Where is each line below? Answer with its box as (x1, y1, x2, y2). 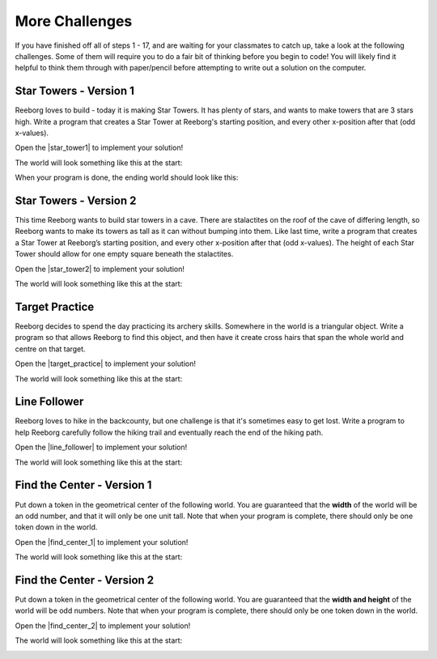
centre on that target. (15, 344, 86, 354)
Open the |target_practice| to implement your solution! (15, 359, 196, 368)
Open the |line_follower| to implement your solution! (15, 442, 188, 453)
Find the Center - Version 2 (15, 573, 155, 587)
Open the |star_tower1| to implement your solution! (15, 142, 184, 153)
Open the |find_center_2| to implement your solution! (15, 620, 191, 631)
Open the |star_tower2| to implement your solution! (15, 264, 185, 274)
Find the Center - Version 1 (15, 478, 152, 492)
